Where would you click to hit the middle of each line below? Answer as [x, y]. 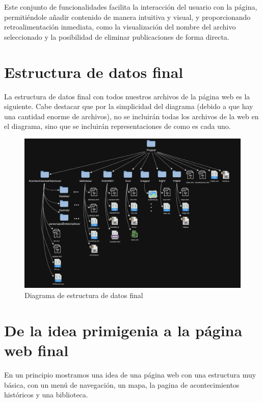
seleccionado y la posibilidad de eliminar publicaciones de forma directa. [117, 36]
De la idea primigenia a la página [123, 330]
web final [36, 350]
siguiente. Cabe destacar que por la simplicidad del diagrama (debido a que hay [129, 106]
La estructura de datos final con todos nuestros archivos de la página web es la [127, 96]
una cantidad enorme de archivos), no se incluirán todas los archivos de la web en [131, 116]
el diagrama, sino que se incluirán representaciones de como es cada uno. [117, 126]
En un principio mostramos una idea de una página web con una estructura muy [130, 374]
